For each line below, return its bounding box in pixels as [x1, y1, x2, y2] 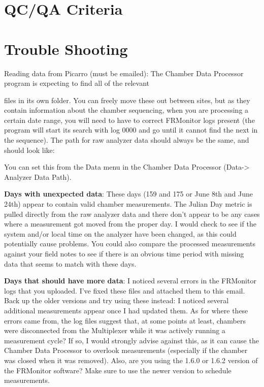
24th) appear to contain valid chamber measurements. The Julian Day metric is [4, 199, 252, 209]
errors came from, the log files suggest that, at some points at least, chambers [4, 315, 246, 326]
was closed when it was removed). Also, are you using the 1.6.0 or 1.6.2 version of [4, 354, 258, 365]
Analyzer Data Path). [4, 171, 72, 182]
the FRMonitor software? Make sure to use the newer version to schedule [4, 365, 232, 375]
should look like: [4, 144, 55, 155]
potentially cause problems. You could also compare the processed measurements [4, 238, 255, 249]
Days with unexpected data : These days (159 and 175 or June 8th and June [4, 188, 253, 199]
